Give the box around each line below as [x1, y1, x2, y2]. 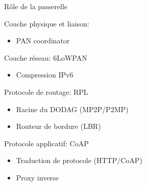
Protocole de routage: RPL [4, 86, 88, 97]
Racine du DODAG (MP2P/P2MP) [16, 103, 129, 114]
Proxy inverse [16, 172, 59, 182]
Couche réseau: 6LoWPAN [4, 52, 87, 63]
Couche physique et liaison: [4, 18, 89, 29]
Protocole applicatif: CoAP [4, 138, 89, 148]
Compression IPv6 [16, 69, 74, 80]
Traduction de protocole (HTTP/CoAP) [16, 155, 142, 166]
